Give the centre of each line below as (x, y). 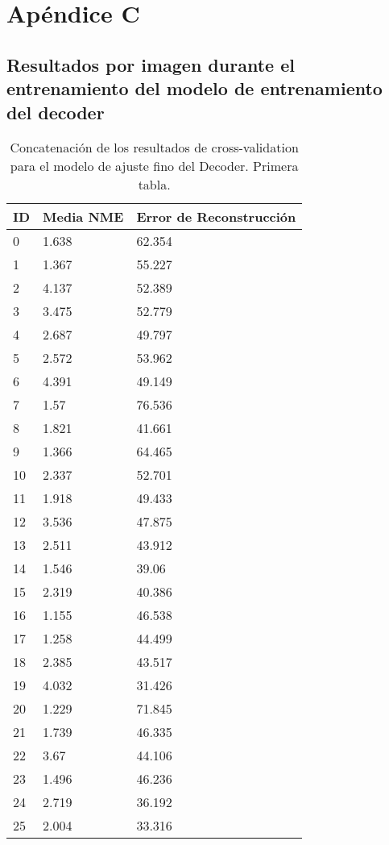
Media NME (83, 217)
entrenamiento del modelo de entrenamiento (194, 88)
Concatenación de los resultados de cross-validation (154, 148)
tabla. (154, 185)
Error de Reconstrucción (216, 217)
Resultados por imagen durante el (151, 64)
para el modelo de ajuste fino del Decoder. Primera (154, 166)
